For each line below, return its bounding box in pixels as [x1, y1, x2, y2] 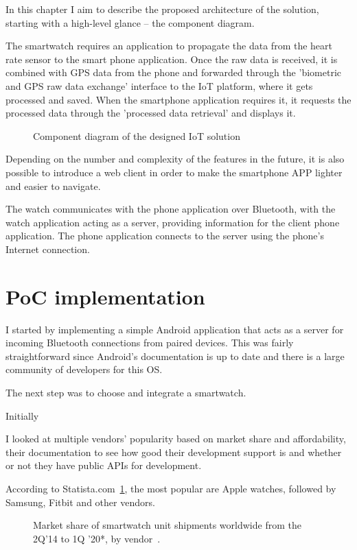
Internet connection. [5, 241, 90, 256]
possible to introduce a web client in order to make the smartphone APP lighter [5, 165, 343, 179]
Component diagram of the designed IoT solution [33, 128, 240, 143]
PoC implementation [5, 282, 205, 310]
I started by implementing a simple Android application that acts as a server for [5, 322, 344, 336]
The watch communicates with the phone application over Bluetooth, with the [5, 202, 336, 216]
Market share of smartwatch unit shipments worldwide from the [33, 518, 301, 532]
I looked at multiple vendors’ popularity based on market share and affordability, [5, 431, 346, 446]
